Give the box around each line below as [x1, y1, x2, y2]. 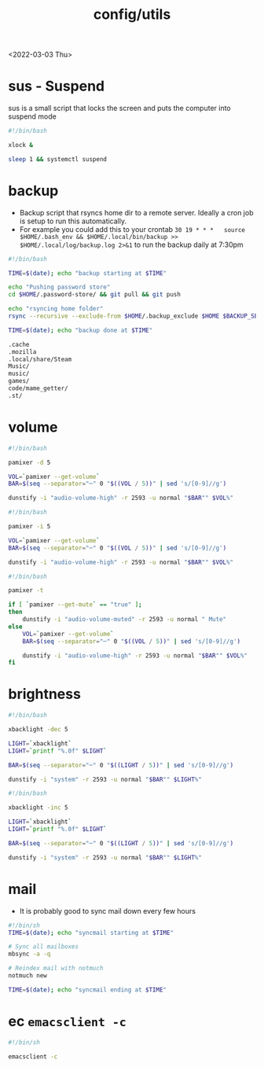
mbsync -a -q [8, 950, 51, 958]
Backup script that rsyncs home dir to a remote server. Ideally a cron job [19, 208, 254, 217]
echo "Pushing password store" [8, 283, 111, 292]
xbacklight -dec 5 [8, 726, 68, 734]
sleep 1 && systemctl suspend [8, 155, 108, 163]
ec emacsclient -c [8, 1012, 127, 1030]
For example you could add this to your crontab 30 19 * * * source [19, 224, 246, 234]
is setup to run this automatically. [19, 216, 127, 226]
